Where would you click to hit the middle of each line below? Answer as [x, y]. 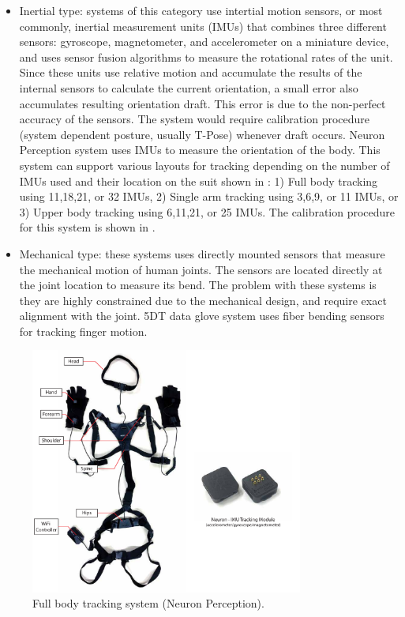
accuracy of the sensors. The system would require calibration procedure [194, 119]
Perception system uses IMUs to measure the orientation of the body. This [200, 150]
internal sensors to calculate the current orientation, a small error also [189, 87]
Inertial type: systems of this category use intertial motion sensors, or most [201, 10]
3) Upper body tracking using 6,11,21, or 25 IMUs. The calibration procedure [207, 211]
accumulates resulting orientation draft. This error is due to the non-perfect [202, 103]
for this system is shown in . [87, 227]
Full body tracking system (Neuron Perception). [148, 603]
